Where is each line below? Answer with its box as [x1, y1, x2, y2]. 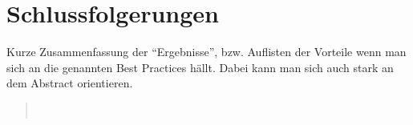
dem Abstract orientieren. [6, 75, 133, 91]
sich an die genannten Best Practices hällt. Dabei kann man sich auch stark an [6, 58, 394, 75]
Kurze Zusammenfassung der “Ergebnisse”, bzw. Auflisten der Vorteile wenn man [6, 43, 407, 60]
